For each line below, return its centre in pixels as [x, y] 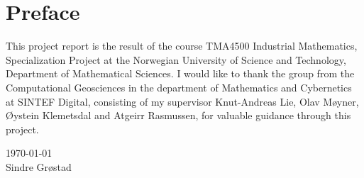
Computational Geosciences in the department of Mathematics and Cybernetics [179, 87]
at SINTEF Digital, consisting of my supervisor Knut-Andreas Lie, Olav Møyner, [182, 101]
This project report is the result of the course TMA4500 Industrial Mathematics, [182, 46]
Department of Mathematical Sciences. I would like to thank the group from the [180, 73]
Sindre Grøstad [39, 166]
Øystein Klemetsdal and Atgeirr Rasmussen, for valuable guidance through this [178, 115]
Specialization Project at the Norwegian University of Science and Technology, [176, 59]
